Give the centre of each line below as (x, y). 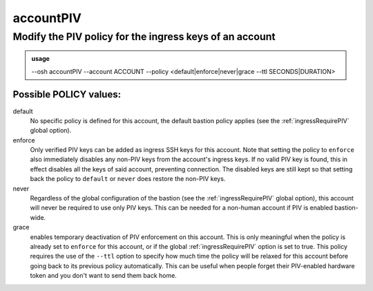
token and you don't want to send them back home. (104, 276)
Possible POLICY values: (67, 94)
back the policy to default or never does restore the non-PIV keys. (128, 179)
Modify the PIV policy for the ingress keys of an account (144, 37)
